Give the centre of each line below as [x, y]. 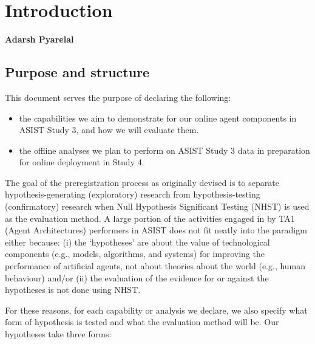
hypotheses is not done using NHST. [73, 290]
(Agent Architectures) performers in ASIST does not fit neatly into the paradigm [156, 230]
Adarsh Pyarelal [39, 39]
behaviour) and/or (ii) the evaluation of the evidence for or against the [137, 277]
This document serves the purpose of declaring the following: [118, 97]
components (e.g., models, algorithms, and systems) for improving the [135, 254]
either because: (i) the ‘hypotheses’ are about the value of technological [137, 242]
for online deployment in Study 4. [82, 162]
